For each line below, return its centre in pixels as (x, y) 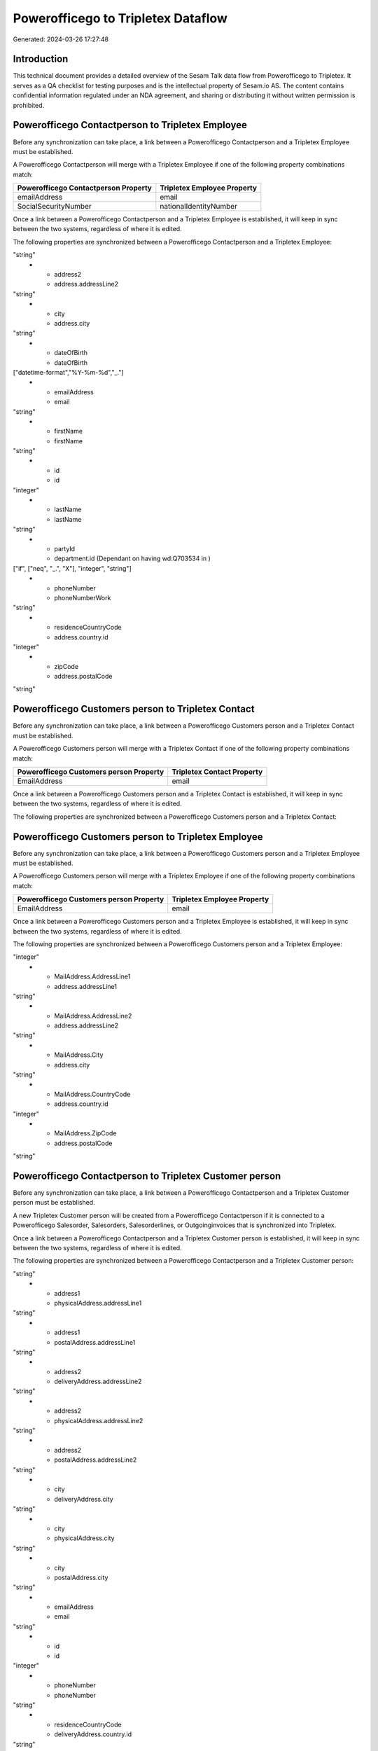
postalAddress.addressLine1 (95, 1342)
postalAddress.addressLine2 (96, 1460)
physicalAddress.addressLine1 (98, 1303)
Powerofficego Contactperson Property (84, 188)
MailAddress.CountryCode (92, 1094)
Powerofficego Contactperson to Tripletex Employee (130, 125)
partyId (65, 548)
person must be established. (54, 1203)
